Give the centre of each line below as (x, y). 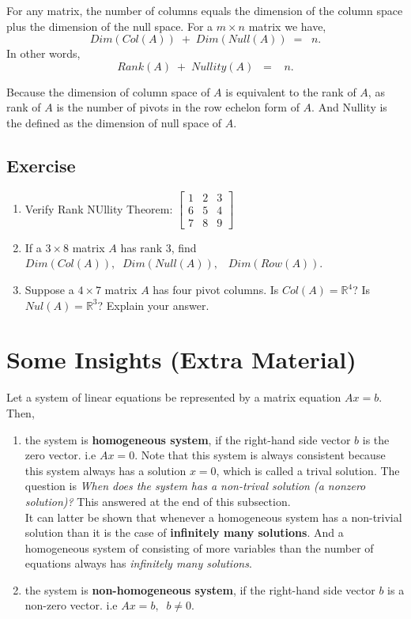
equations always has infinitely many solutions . (138, 563)
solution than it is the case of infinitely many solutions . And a (184, 532)
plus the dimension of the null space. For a (110, 26)
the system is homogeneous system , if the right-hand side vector (188, 439)
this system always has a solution (106, 470)
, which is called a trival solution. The (308, 470)
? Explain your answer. (153, 305)
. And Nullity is (349, 107)
